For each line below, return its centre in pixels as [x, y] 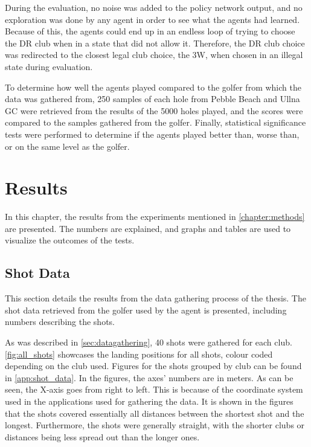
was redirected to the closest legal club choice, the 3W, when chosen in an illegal [154, 55]
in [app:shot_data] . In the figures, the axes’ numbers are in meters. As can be [149, 377]
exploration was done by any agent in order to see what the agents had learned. [152, 19]
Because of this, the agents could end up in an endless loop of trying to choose [150, 31]
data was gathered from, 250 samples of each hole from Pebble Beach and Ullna [152, 99]
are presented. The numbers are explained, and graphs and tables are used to [148, 228]
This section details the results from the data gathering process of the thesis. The [155, 298]
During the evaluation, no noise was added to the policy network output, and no [154, 7]
